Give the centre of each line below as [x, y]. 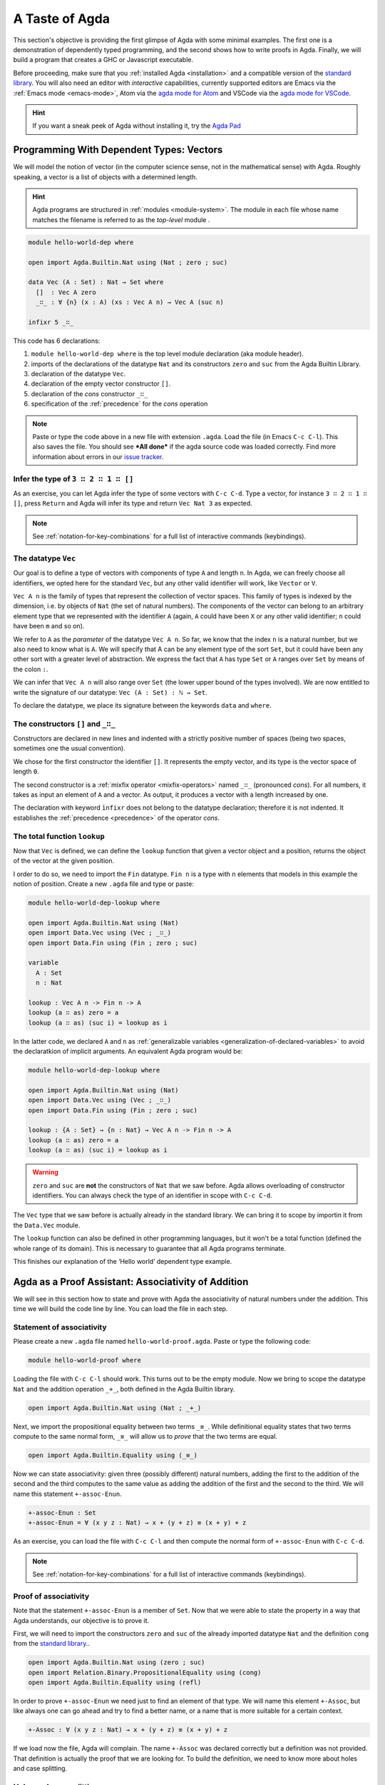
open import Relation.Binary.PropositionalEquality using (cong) [145, 1672]
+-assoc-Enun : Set [62, 1513]
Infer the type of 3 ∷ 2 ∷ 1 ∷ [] [73, 478]
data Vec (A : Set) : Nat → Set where [96, 282]
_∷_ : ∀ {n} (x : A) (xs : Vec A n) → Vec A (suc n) [130, 302]
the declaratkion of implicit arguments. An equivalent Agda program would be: [128, 1051]
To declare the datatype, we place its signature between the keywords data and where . [142, 705]
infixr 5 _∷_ [51, 322]
